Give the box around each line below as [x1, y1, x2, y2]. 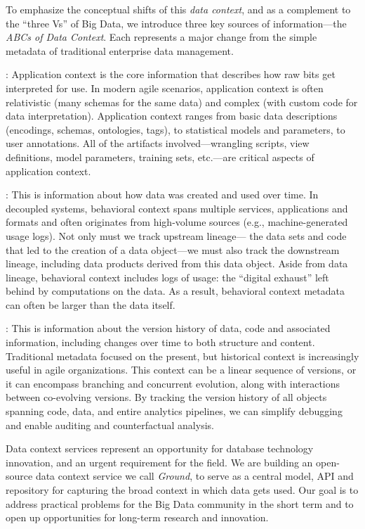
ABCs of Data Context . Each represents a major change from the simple [6, 30, 317, 44]
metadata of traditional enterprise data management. [6, 43, 234, 58]
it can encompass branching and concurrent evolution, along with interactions [6, 376, 340, 390]
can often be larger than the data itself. [6, 297, 175, 312]
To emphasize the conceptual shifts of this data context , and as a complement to [6, 2, 351, 16]
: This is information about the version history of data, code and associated [6, 321, 331, 336]
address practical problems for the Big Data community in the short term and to [6, 496, 354, 511]
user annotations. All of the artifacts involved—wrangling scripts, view [6, 136, 310, 151]
